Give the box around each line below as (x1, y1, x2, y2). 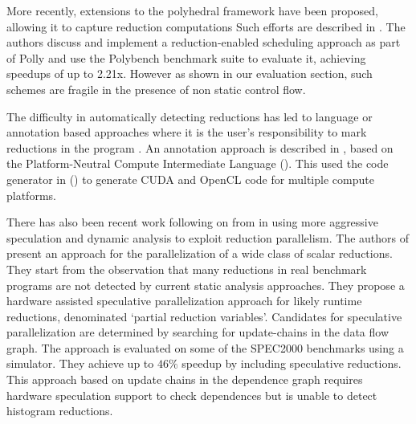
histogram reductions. (6, 402, 113, 419)
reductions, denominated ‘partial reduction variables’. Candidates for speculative (6, 308, 402, 324)
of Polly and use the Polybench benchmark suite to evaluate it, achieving (6, 49, 366, 66)
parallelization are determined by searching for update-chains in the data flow (6, 324, 389, 340)
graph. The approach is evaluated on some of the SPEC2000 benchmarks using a (6, 339, 404, 356)
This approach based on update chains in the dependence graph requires (6, 371, 363, 388)
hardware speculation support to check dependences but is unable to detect (6, 386, 377, 403)
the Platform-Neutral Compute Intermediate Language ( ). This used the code (6, 155, 389, 172)
